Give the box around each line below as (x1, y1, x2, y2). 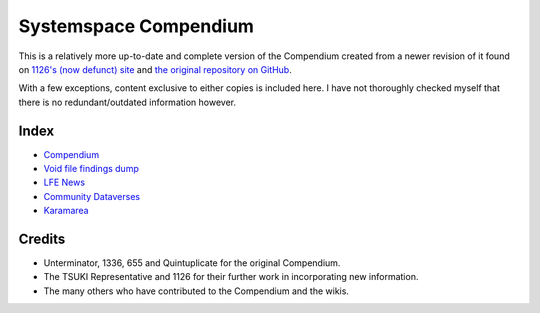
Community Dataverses (43, 190, 140, 202)
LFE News (43, 176, 85, 189)
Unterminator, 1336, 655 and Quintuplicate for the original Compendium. (43, 257, 341, 269)
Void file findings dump (43, 163, 139, 175)
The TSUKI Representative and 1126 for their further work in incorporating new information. (43, 271, 419, 283)
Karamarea (43, 205, 89, 217)
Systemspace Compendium (18, 15, 255, 37)
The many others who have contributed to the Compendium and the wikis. (43, 285, 350, 297)
